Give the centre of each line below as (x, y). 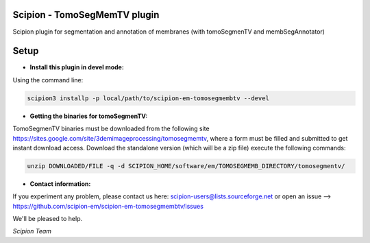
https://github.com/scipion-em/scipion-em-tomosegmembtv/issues (108, 206)
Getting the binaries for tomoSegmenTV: (89, 116)
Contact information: (60, 184)
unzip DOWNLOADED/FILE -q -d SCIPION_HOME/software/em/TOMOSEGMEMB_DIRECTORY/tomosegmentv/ (186, 166)
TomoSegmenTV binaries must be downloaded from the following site (111, 129)
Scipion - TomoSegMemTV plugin (86, 15)
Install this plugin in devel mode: (77, 67)
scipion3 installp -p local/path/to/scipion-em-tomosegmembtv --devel (148, 98)
